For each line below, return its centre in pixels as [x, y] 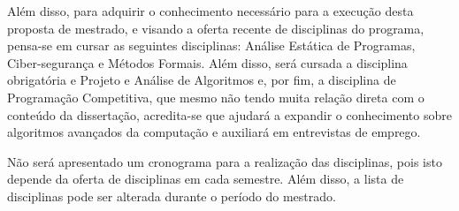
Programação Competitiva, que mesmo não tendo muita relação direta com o [216, 97]
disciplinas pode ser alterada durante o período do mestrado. [172, 196]
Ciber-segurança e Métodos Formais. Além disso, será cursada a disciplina [207, 62]
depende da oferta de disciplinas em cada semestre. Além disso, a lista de [206, 179]
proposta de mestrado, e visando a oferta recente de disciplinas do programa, [216, 28]
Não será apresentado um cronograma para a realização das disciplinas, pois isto [225, 161]
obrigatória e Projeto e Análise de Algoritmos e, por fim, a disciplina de [202, 80]
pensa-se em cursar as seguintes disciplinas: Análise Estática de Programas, [211, 45]
